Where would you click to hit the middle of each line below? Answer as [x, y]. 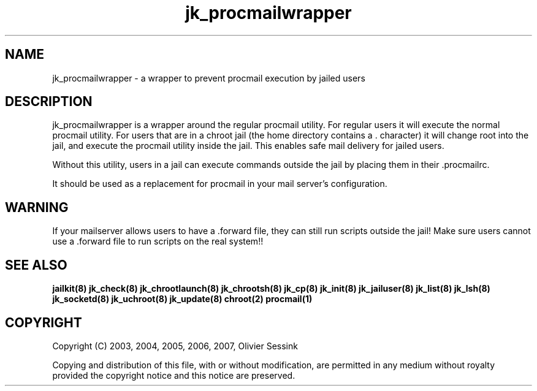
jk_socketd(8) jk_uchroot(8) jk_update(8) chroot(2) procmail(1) [182, 299]
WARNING [37, 207]
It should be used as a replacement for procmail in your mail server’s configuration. [220, 184]
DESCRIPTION [49, 102]
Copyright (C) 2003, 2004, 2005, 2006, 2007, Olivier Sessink [175, 346]
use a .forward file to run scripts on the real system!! [158, 241]
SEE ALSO [36, 265]
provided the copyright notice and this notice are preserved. [174, 375]
